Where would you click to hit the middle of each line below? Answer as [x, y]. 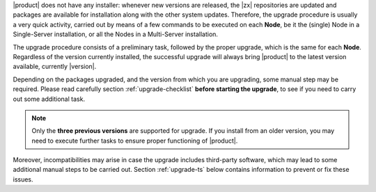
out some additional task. [49, 99]
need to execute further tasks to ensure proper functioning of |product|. [135, 141]
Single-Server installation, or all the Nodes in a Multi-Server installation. [116, 34]
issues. [23, 179]
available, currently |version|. [55, 67]
